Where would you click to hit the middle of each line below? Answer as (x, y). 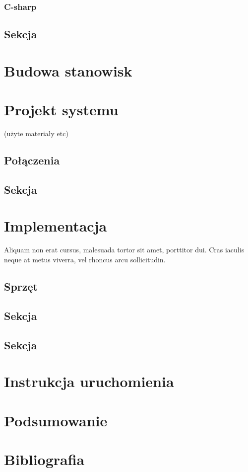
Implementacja (56, 226)
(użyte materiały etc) (36, 133)
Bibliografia (44, 459)
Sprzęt (21, 286)
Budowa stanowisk (68, 70)
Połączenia (32, 160)
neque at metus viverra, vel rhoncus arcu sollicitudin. (85, 259)
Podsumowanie (56, 420)
